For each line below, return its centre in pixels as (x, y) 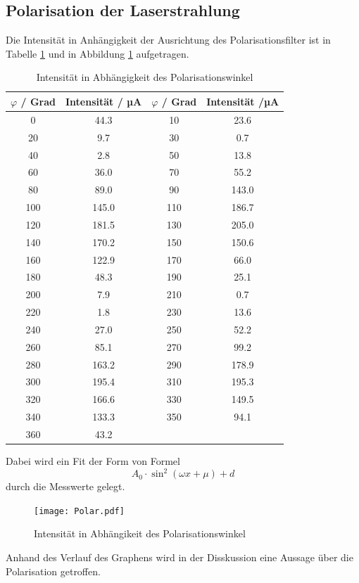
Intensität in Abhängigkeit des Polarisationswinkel (145, 77)
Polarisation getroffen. (53, 571)
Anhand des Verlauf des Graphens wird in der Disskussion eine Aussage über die (179, 557)
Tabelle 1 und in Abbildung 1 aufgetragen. (97, 53)
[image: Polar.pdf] (79, 511)
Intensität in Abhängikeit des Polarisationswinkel (140, 533)
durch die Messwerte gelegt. (65, 486)
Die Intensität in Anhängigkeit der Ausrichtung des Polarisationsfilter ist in (168, 40)
